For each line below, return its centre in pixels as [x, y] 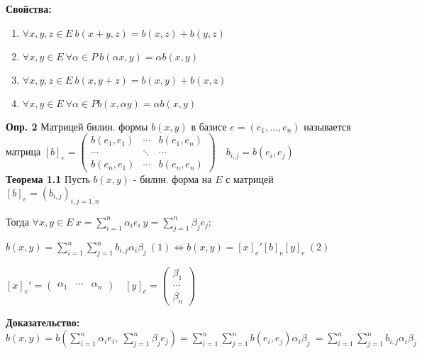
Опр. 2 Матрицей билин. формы [77, 126]
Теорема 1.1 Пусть [48, 179]
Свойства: [29, 9]
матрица [23, 151]
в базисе [209, 126]
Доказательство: [43, 322]
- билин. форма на [172, 179]
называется [327, 126]
